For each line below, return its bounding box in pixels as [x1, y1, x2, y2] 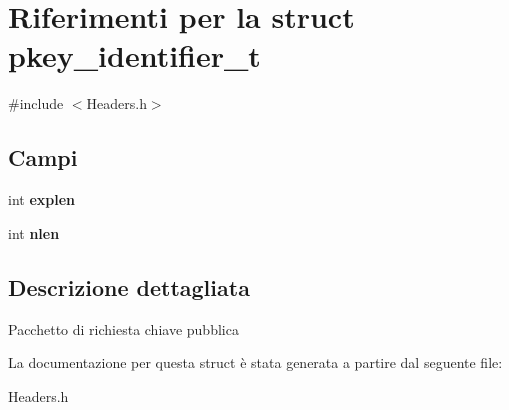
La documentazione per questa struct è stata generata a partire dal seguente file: [8, 352, 503, 373]
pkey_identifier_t [8, 35, 261, 76]
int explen [8, 189, 76, 210]
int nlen [8, 222, 60, 243]
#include [8, 93, 64, 114]
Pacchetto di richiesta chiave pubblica [8, 318, 239, 339]
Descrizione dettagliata [8, 271, 250, 302]
